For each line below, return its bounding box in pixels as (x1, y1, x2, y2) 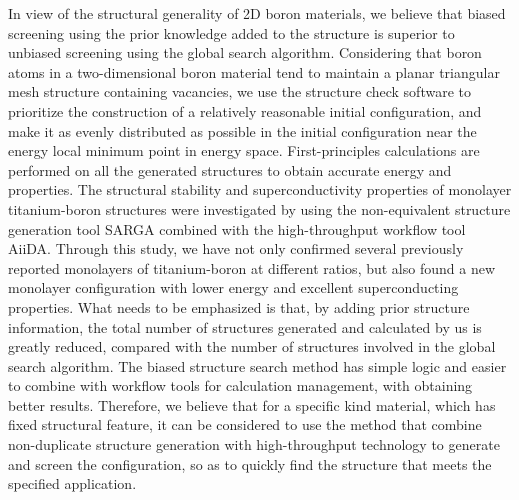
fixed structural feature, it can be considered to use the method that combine (8, 414, 482, 435)
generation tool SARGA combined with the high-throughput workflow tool (8, 218, 466, 239)
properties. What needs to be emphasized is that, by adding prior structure (8, 296, 470, 317)
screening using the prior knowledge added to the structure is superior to (8, 22, 455, 43)
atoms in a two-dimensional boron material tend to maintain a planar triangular (8, 61, 500, 82)
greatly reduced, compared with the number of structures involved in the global (8, 336, 496, 357)
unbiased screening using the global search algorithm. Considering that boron (8, 42, 482, 63)
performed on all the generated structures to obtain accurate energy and (8, 159, 452, 180)
